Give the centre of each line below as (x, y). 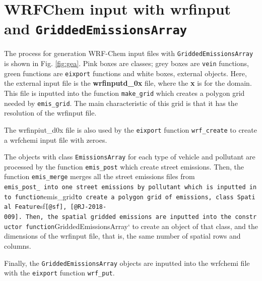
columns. (18, 246)
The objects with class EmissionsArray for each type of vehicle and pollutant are (130, 157)
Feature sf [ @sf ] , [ (44, 206)
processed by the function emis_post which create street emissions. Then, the (124, 166)
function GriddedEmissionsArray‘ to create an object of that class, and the (142, 226)
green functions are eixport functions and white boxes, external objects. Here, (125, 73)
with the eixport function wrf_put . (59, 273)
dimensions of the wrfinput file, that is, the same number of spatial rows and (122, 236)
